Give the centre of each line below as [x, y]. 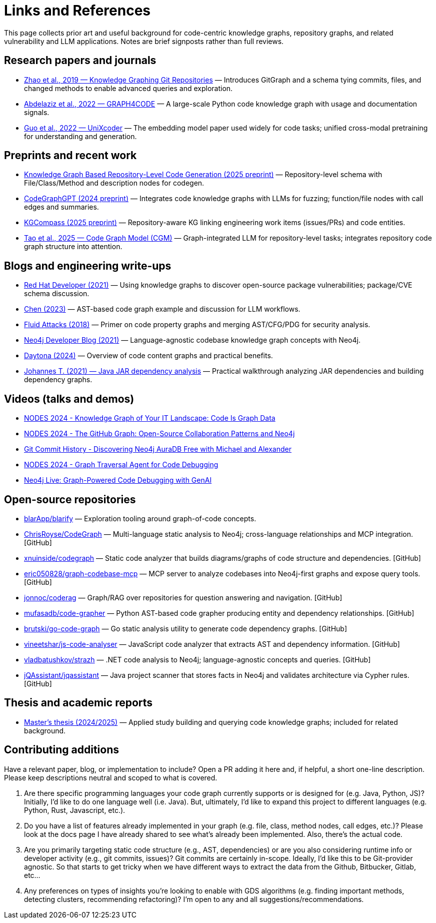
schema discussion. [57, 294]
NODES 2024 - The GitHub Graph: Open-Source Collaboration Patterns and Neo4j [159, 434]
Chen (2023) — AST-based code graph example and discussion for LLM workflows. [162, 309]
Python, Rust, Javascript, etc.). [75, 810]
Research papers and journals [80, 61]
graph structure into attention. [73, 247]
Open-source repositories [70, 499]
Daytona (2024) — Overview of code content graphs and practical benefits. [148, 356]
